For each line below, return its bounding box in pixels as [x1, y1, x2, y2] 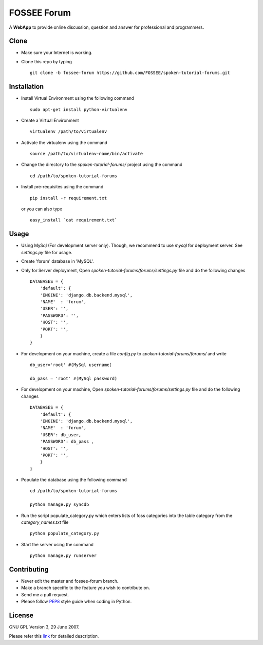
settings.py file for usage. [21, 249, 73, 255]
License [9, 611, 34, 620]
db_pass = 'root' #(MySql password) [30, 375, 117, 381]
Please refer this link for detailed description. [9, 633, 99, 639]
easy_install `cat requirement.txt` [30, 217, 117, 223]
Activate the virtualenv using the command [21, 139, 108, 146]
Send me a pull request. [21, 591, 69, 597]
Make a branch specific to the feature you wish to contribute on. [21, 585, 150, 591]
